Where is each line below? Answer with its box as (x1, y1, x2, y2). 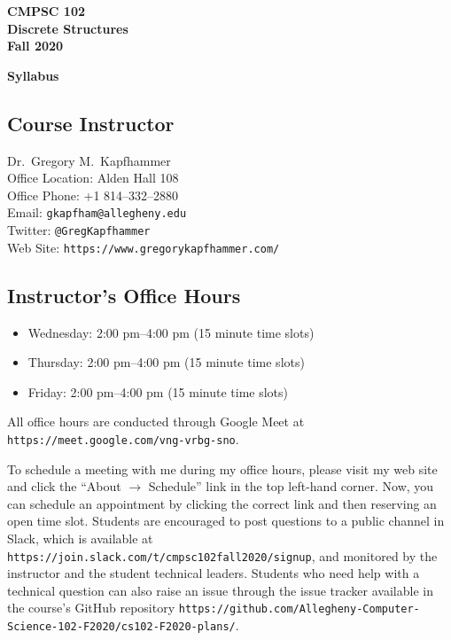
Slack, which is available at (7, 528, 153, 547)
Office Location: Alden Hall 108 (7, 168, 179, 187)
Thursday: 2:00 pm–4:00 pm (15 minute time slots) (27, 353, 305, 371)
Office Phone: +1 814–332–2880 (7, 185, 179, 204)
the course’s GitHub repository (7, 598, 175, 617)
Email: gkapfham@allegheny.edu (7, 203, 187, 222)
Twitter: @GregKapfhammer (7, 221, 151, 239)
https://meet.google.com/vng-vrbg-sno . (7, 429, 239, 448)
